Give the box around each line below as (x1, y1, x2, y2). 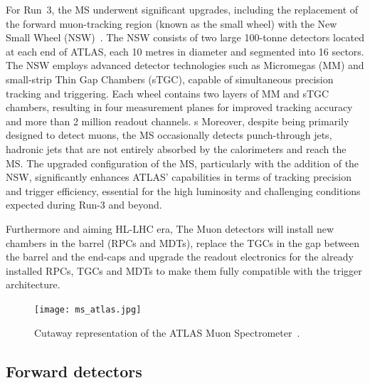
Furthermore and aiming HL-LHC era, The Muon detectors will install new (6, 221, 334, 236)
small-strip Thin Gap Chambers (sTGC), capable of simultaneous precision (6, 71, 334, 86)
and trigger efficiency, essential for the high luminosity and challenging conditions (6, 183, 361, 198)
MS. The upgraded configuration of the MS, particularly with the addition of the (6, 155, 359, 170)
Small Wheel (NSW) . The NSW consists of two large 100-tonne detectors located (6, 30, 364, 45)
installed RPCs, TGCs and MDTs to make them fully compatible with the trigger (6, 263, 362, 278)
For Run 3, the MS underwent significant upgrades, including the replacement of (6, 2, 359, 16)
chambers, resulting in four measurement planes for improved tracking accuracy (6, 100, 353, 115)
